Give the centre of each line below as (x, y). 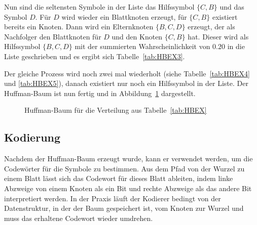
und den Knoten (137, 36)
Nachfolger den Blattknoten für (53, 36)
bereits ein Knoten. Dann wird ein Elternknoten (79, 27)
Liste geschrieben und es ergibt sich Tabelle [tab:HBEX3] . (95, 56)
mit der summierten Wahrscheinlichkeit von (142, 46)
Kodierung (32, 137)
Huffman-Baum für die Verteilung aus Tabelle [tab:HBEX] (116, 110)
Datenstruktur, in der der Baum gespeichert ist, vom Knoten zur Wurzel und (124, 208)
